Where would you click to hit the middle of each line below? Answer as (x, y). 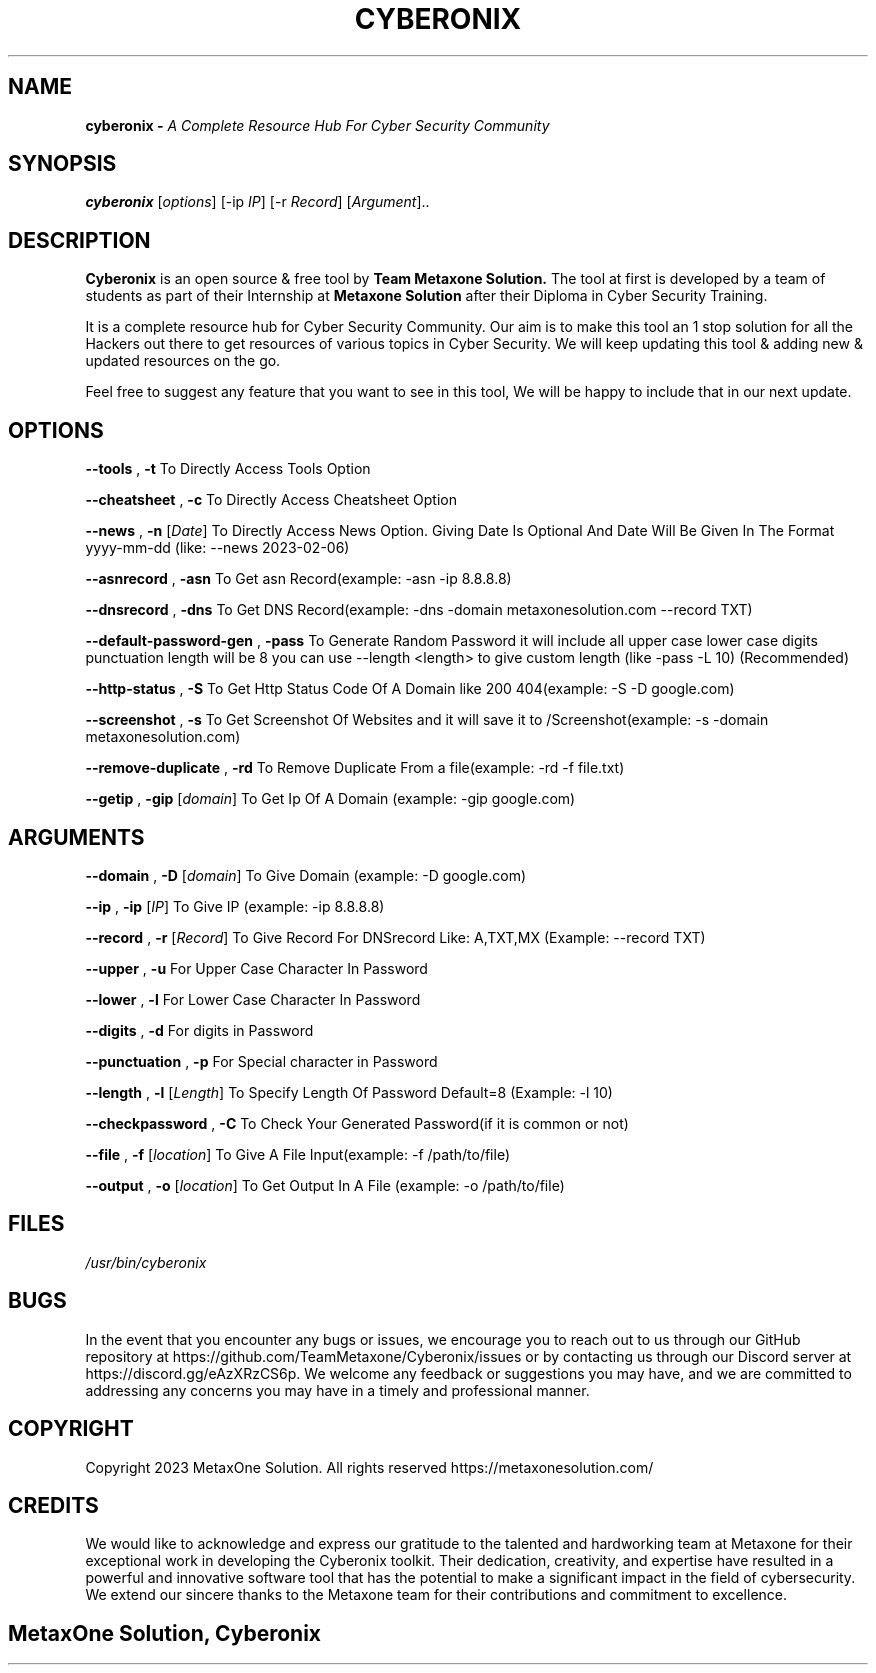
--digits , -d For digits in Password (199, 1030)
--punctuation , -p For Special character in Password (261, 1061)
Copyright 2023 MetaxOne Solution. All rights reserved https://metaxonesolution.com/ (369, 1467)
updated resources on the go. (183, 361)
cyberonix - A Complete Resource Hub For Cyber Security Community (317, 125)
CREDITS (53, 1505)
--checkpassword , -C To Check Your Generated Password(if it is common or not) (357, 1123)
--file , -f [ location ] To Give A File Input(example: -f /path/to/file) (298, 1154)
